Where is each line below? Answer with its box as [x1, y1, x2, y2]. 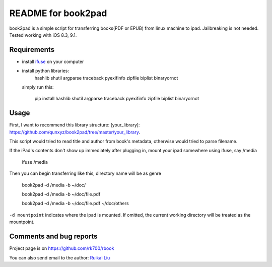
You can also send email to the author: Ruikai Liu [9, 254, 110, 260]
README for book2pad [9, 8, 107, 19]
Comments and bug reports [9, 232, 98, 241]
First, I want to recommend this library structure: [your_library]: [9, 122, 140, 128]
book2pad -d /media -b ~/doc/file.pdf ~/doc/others [22, 201, 129, 207]
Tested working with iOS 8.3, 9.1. [9, 32, 77, 38]
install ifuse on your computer [22, 58, 84, 64]
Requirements [9, 45, 55, 54]
